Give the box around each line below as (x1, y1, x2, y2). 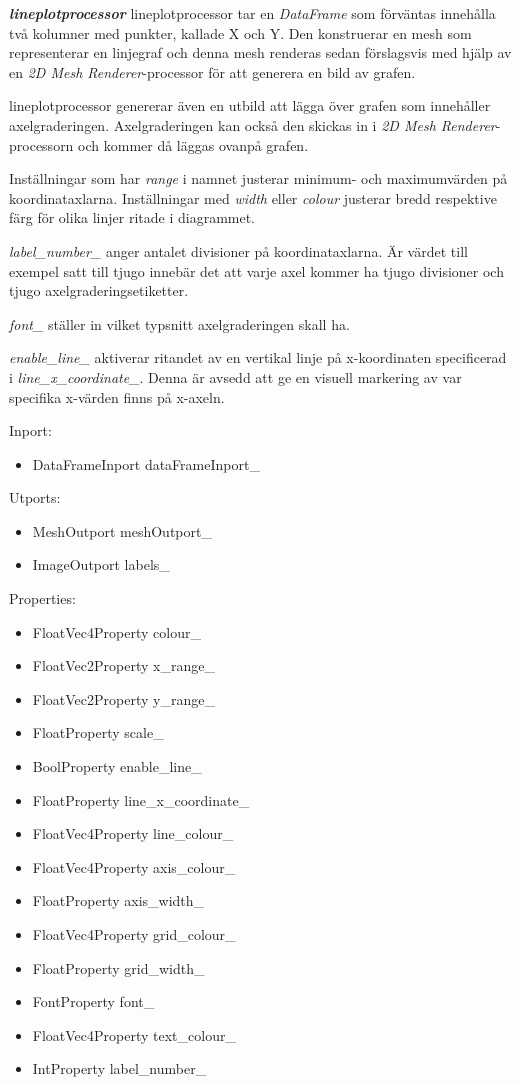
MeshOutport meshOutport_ (32, 520, 212, 541)
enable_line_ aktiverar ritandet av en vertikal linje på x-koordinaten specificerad (9, 347, 507, 368)
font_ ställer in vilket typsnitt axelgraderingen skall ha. (9, 313, 350, 334)
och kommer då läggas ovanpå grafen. (78, 134, 309, 155)
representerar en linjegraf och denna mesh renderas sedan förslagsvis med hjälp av (9, 42, 512, 63)
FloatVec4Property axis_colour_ (32, 856, 236, 877)
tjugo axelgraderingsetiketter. (9, 280, 189, 301)
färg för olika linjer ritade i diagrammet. (9, 207, 256, 228)
